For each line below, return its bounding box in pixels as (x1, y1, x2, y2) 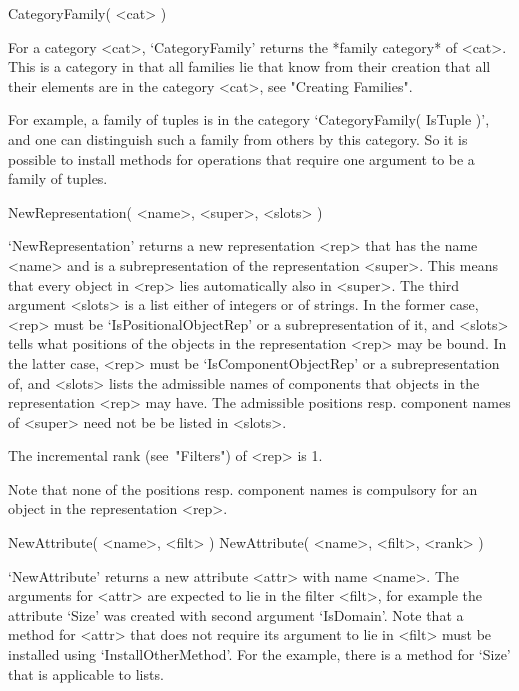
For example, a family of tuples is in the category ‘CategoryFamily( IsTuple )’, (8, 109, 490, 130)
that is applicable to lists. (8, 663, 164, 684)
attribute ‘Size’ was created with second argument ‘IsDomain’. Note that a (8, 604, 464, 625)
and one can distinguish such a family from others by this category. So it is (8, 128, 468, 149)
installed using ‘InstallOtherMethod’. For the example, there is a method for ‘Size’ (8, 644, 511, 665)
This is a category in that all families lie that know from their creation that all (8, 56, 491, 77)
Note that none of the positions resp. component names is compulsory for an (8, 478, 478, 499)
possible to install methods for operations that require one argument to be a (8, 148, 475, 169)
